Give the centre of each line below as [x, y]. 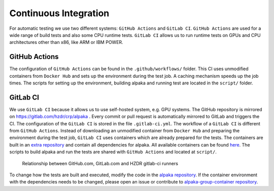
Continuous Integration [59, 13]
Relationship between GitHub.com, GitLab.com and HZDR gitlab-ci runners [100, 163]
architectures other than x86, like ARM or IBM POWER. [66, 42]
